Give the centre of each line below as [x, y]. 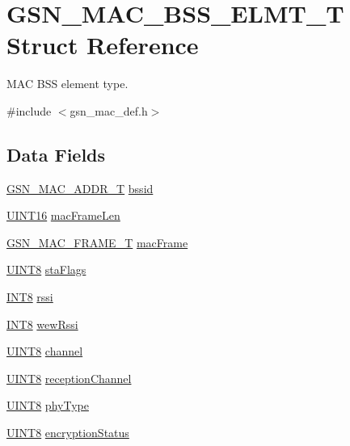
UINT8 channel [45, 351]
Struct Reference [103, 45]
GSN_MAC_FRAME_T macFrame [97, 242]
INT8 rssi [30, 297]
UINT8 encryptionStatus [68, 433]
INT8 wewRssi [42, 324]
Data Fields [56, 154]
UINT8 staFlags [46, 269]
